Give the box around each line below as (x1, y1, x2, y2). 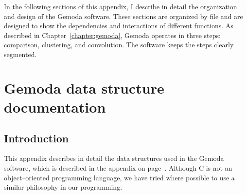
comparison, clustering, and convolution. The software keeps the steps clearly (4, 39, 234, 50)
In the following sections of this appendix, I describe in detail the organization (4, 1, 237, 11)
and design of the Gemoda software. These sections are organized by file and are (4, 11, 243, 21)
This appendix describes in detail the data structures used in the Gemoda (4, 153, 224, 163)
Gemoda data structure (4, 78, 164, 97)
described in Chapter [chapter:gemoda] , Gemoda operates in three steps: (4, 30, 221, 40)
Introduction (4, 130, 69, 145)
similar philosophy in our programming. (4, 182, 123, 192)
